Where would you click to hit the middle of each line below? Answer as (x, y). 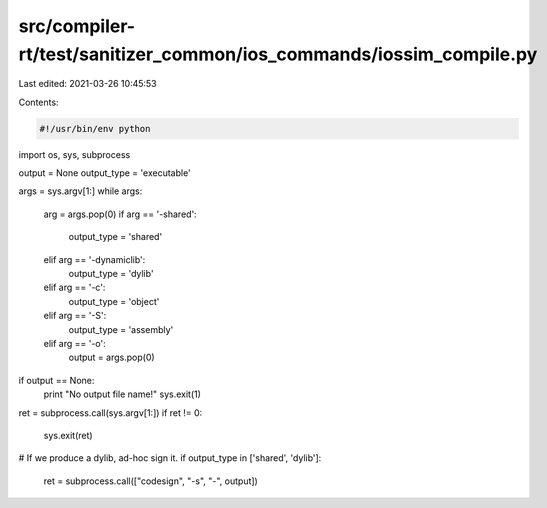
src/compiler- (76, 26)
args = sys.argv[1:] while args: (80, 191)
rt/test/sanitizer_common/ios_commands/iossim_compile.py (278, 54)
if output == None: (56, 380)
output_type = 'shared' (115, 237)
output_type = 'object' (114, 301)
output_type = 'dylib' (111, 274)
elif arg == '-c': (74, 287)
